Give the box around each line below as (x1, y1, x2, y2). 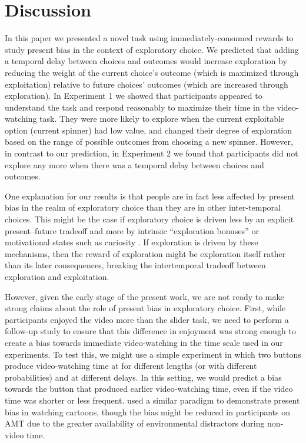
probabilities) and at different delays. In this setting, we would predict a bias (5, 371, 282, 383)
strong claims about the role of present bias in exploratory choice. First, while (5, 302, 286, 314)
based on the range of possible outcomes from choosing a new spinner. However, (5, 135, 293, 148)
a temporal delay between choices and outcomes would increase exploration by (5, 55, 287, 67)
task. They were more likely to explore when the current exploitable (39, 112, 285, 125)
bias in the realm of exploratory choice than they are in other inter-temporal (5, 201, 281, 214)
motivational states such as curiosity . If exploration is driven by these (5, 236, 258, 248)
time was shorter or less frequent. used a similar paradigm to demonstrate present (5, 394, 300, 406)
